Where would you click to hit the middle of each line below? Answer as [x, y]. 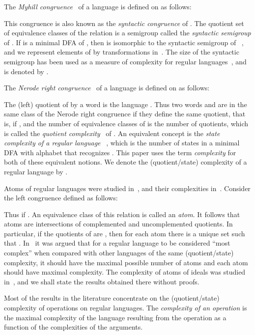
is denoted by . [26, 71]
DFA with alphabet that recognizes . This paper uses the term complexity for [120, 152]
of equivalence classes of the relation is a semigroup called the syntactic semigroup [127, 33]
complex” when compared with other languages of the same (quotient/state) [119, 253]
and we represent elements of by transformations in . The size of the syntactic [122, 52]
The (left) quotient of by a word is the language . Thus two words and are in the [126, 104]
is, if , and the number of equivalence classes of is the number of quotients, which [126, 123]
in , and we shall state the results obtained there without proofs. [102, 281]
